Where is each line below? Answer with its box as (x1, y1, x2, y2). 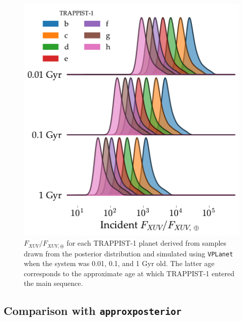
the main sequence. (24, 278, 83, 288)
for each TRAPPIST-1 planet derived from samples (66, 238, 227, 248)
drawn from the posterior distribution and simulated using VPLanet (24, 248, 233, 258)
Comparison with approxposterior (4, 303, 182, 318)
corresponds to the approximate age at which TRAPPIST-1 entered (24, 268, 235, 278)
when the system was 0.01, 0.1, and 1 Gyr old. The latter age (24, 258, 215, 269)
